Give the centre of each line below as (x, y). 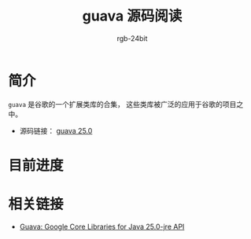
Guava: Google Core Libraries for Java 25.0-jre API (102, 226)
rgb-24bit (132, 38)
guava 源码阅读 (132, 16)
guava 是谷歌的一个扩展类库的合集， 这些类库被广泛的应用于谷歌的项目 (122, 104)
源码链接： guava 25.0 (56, 131)
